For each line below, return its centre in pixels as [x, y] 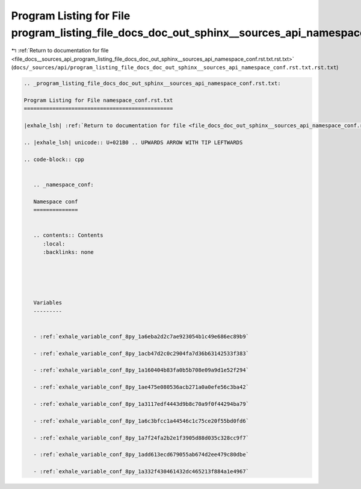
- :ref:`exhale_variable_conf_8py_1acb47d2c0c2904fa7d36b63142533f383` [141, 353]
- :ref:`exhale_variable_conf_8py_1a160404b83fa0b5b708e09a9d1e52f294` [141, 370]
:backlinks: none [69, 252]
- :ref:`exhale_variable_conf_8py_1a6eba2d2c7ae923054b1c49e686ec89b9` [141, 336]
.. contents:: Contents [68, 235]
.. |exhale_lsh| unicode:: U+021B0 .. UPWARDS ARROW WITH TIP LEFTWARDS [133, 142]
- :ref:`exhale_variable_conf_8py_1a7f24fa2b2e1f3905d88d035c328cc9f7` [141, 438]
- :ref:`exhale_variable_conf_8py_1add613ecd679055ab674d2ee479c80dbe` [141, 455]
